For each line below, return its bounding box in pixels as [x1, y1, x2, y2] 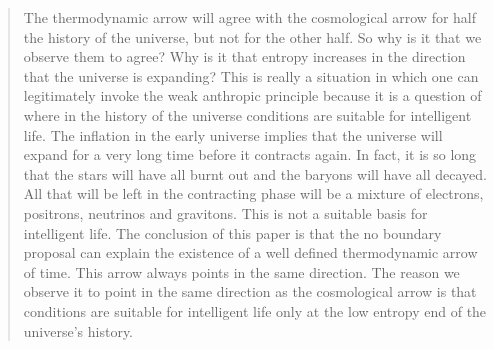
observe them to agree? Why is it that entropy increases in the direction [23, 46, 466, 67]
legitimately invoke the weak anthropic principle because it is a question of [23, 85, 482, 106]
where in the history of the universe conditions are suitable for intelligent [23, 104, 472, 125]
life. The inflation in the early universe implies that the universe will [23, 124, 443, 145]
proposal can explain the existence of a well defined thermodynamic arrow [23, 242, 478, 263]
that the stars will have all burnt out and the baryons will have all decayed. [23, 163, 487, 184]
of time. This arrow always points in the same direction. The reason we [23, 261, 460, 282]
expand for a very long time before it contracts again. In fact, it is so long [23, 144, 477, 165]
